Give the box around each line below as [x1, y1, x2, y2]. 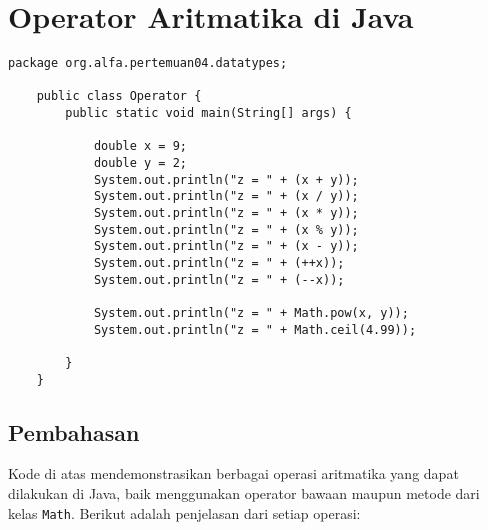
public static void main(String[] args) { [65, 106, 352, 121]
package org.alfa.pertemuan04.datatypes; [8, 56, 288, 71]
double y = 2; [93, 156, 187, 171]
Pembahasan [8, 416, 140, 447]
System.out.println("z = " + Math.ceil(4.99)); [93, 322, 417, 337]
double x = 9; [93, 139, 187, 154]
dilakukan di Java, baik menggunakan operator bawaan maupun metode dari [8, 483, 480, 504]
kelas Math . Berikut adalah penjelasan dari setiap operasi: [8, 502, 361, 523]
